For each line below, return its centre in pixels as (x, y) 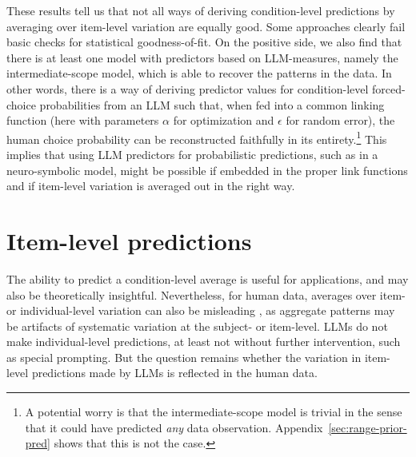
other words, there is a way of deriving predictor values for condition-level (188, 88)
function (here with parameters (83, 120)
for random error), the (340, 120)
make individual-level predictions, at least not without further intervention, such (204, 342)
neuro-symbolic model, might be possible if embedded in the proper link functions (207, 170)
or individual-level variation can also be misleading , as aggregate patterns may (201, 310)
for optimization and (224, 120)
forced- (389, 88)
